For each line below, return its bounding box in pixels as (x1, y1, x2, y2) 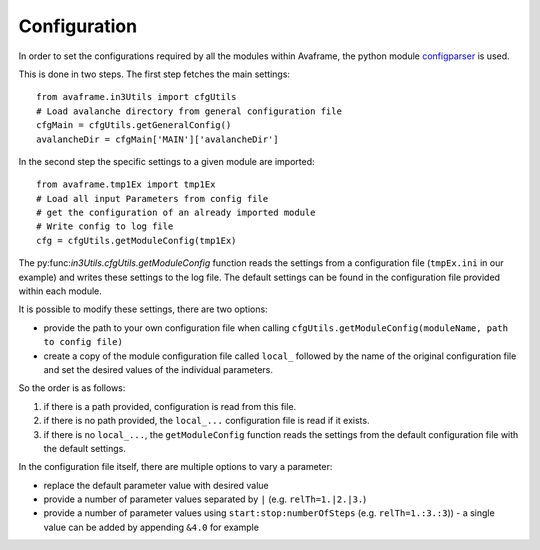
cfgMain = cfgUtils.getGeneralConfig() (36, 120, 232, 131)
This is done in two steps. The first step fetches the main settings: (18, 68, 290, 80)
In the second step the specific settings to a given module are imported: (18, 155, 315, 167)
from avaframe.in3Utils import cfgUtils (36, 91, 237, 103)
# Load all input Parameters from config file (36, 193, 269, 204)
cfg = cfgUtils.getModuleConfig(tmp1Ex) (36, 235, 237, 246)
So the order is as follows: (18, 382, 126, 394)
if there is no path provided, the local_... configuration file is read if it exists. (43, 415, 370, 427)
